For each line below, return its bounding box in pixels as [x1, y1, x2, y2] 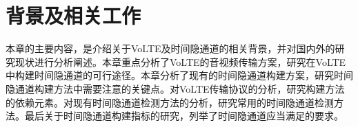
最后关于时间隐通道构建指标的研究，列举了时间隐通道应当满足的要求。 [24, 108, 344, 123]
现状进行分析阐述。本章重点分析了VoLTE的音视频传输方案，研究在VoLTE [14, 54, 346, 69]
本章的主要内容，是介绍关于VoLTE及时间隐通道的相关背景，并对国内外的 [6, 41, 335, 56]
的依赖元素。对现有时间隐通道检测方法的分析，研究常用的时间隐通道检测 [6, 95, 334, 109]
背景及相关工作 [6, 1, 141, 30]
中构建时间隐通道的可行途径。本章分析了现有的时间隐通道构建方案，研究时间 [6, 68, 353, 82]
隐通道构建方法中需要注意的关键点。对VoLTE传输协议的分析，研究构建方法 [6, 81, 345, 95]
